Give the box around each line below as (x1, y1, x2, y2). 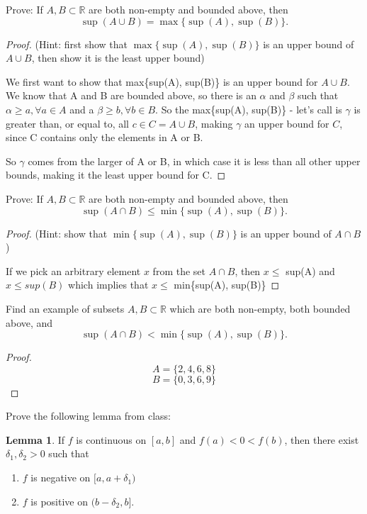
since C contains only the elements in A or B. (6, 130, 203, 145)
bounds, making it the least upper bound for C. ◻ (6, 167, 226, 182)
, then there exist (284, 432, 359, 447)
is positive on (30, 493, 88, 508)
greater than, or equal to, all (6, 116, 129, 130)
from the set (152, 263, 205, 278)
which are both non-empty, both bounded (169, 301, 351, 315)
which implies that (68, 277, 149, 292)
